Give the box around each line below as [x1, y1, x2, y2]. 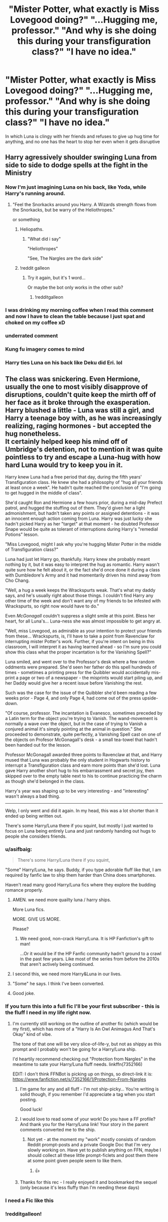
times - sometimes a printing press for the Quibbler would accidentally [5, 670, 150, 676]
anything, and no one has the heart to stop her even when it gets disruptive [5, 139, 160, 145]
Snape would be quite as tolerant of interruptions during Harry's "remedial [5, 526, 158, 532]
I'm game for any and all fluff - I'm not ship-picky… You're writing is [19, 1086, 159, 1092]
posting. [19, 1096, 37, 1102]
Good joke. [12, 990, 35, 996]
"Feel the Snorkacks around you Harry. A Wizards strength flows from [12, 201, 156, 207]
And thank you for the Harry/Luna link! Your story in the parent [19, 1121, 148, 1127]
